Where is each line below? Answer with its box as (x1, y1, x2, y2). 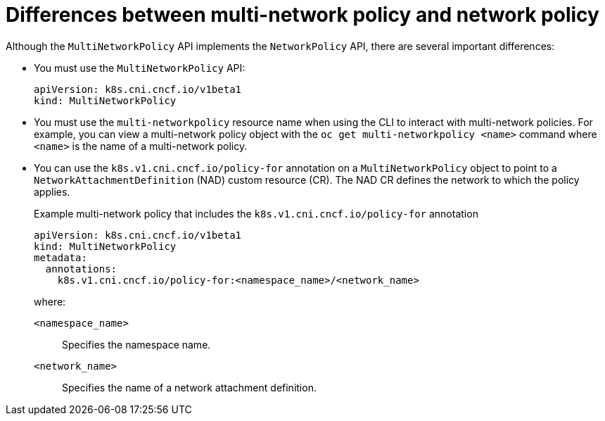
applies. (34, 185, 70, 198)
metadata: (34, 251, 87, 263)
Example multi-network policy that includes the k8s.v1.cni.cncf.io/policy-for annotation (34, 207, 478, 220)
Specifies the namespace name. (62, 338, 211, 351)
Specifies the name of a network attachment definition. (62, 381, 317, 394)
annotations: (45, 263, 117, 275)
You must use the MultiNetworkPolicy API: (34, 61, 246, 74)
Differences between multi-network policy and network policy (6, 3, 599, 27)
